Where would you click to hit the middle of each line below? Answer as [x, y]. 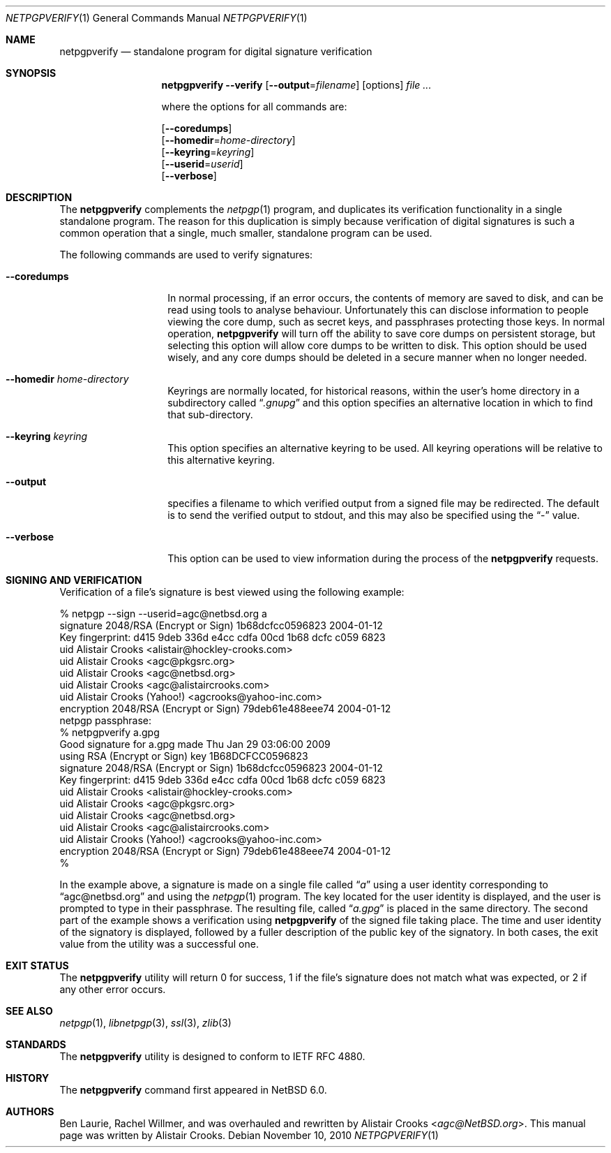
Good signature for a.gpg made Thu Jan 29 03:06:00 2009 [195, 744]
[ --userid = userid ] [202, 164]
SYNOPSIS [31, 73]
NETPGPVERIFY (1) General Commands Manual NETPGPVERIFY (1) [157, 18]
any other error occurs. [113, 989]
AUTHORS [30, 1111]
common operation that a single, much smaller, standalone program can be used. [246, 233]
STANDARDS [36, 1044]
